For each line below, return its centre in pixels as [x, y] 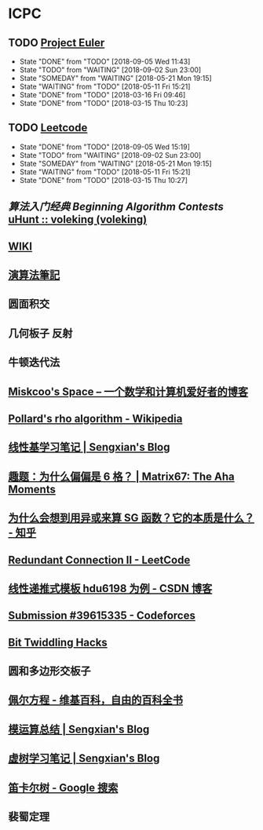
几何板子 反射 [40, 333]
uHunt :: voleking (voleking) [78, 219]
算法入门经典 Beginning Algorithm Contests [116, 207]
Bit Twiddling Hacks [58, 642]
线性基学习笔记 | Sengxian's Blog [89, 447]
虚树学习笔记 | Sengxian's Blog [84, 759]
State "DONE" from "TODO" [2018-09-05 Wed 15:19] [105, 147]
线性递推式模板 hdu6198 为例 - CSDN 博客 [110, 589]
